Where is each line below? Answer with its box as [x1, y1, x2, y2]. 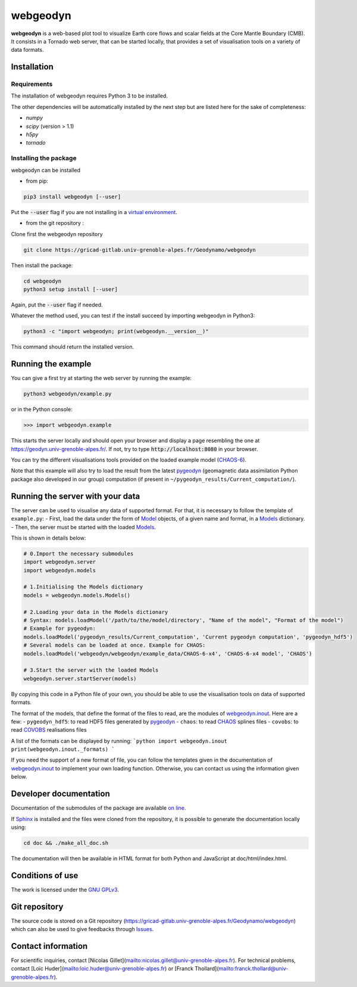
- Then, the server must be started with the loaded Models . [11, 524, 156, 531]
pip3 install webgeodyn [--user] [23, 193, 121, 200]
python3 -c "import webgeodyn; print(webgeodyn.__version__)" [23, 328, 209, 335]
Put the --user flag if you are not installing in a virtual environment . [11, 208, 178, 215]
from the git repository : [26, 220, 84, 227]
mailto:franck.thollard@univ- [218, 965, 289, 972]
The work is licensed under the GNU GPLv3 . [11, 886, 119, 893]
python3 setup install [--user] [23, 286, 118, 293]
